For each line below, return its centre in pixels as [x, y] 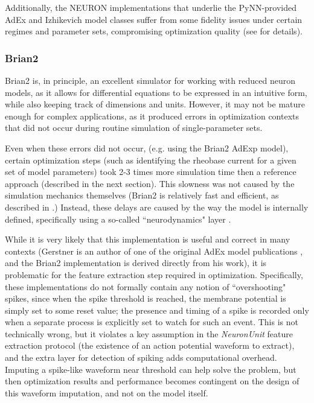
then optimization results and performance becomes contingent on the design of [152, 381]
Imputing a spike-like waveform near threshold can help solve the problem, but [151, 369]
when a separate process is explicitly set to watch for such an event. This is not [152, 322]
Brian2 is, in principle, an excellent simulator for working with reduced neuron [150, 80]
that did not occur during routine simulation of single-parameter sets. [134, 128]
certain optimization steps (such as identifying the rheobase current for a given [151, 160]
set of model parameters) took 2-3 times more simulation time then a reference [151, 172]
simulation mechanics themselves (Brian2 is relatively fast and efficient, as [142, 195]
